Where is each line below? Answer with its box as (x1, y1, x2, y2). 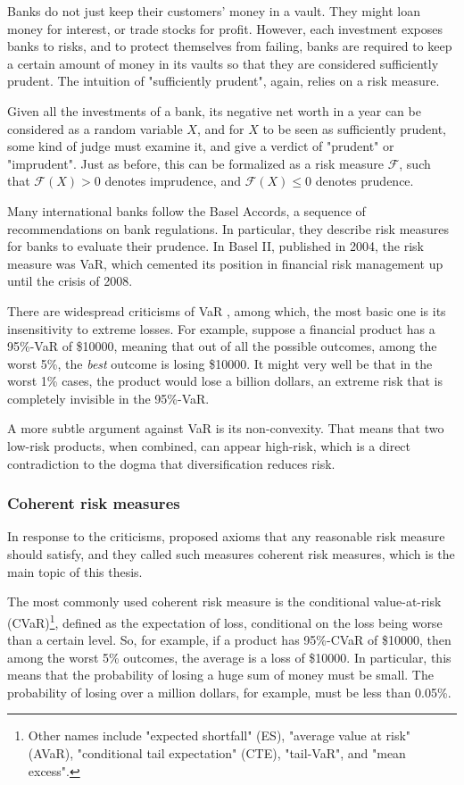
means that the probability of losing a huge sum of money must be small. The (7, 665, 434, 684)
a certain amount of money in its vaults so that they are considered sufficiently (7, 54, 439, 72)
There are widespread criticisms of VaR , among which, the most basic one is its (7, 301, 446, 320)
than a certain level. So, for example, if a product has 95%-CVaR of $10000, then (7, 631, 452, 649)
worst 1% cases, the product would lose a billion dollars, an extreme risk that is (7, 372, 443, 390)
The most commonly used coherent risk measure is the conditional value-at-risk (7, 592, 442, 611)
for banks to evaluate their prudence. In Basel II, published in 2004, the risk (7, 237, 424, 255)
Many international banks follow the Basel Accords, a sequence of (7, 201, 366, 220)
